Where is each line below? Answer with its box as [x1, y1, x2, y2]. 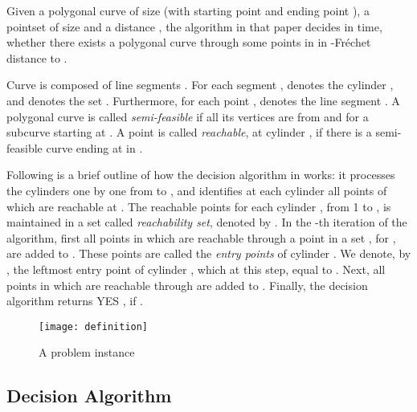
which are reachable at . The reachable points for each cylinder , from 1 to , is [6, 198, 391, 214]
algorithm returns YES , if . [6, 292, 143, 309]
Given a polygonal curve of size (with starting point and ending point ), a [6, 2, 370, 18]
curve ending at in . [46, 139, 143, 156]
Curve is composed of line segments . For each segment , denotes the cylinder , [6, 76, 394, 93]
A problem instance [39, 344, 135, 361]
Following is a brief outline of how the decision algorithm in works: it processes [6, 166, 395, 183]
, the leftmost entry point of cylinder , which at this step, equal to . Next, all [6, 260, 386, 277]
